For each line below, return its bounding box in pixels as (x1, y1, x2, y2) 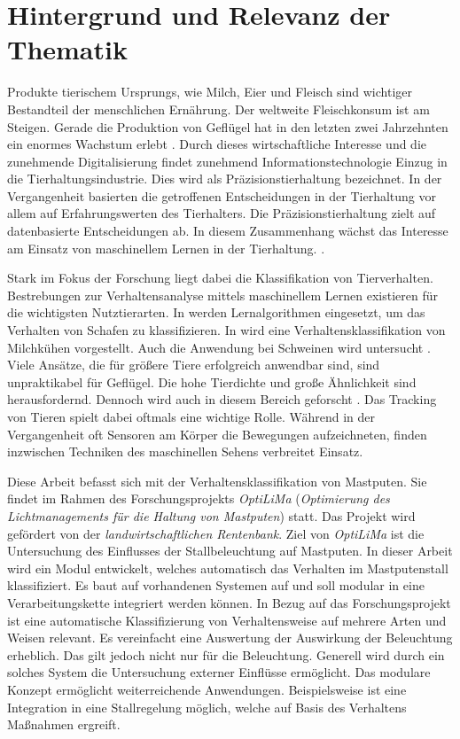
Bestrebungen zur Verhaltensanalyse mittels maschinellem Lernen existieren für (7, 285, 439, 304)
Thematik (7, 31, 128, 67)
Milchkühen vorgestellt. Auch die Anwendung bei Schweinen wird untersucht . (7, 338, 431, 356)
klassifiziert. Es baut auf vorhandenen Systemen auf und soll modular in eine (7, 576, 425, 595)
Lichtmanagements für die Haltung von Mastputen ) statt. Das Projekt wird (7, 506, 416, 525)
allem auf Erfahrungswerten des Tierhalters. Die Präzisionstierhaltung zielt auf (7, 204, 436, 222)
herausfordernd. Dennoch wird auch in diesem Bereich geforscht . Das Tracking (7, 390, 437, 408)
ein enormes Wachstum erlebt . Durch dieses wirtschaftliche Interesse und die (7, 135, 426, 153)
